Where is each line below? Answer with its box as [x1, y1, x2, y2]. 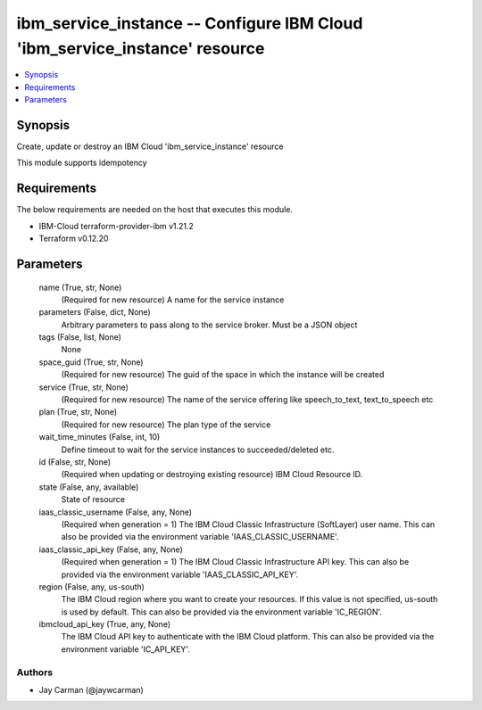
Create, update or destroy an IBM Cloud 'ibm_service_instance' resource [16, 141, 284, 152]
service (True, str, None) [38, 382, 129, 392]
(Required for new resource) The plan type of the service [61, 419, 271, 430]
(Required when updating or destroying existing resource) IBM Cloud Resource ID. [61, 469, 363, 480]
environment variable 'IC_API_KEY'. [61, 643, 191, 655]
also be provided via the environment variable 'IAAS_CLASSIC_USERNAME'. [61, 532, 339, 542]
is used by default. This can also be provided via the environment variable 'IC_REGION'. [61, 607, 383, 617]
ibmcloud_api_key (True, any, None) [38, 619, 171, 630]
